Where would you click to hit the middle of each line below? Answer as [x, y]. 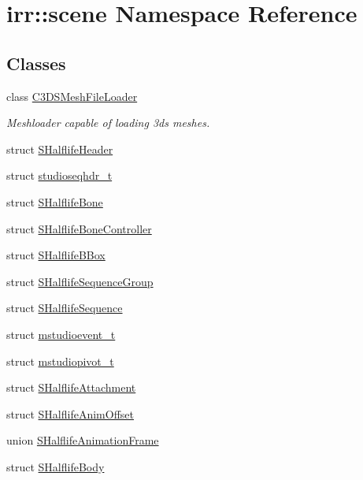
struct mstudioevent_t [61, 334]
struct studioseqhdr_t [59, 175]
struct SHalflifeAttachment [71, 387]
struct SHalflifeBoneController [79, 228]
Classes [36, 63]
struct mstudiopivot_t [60, 361]
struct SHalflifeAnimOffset [70, 413]
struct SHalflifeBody [56, 466]
